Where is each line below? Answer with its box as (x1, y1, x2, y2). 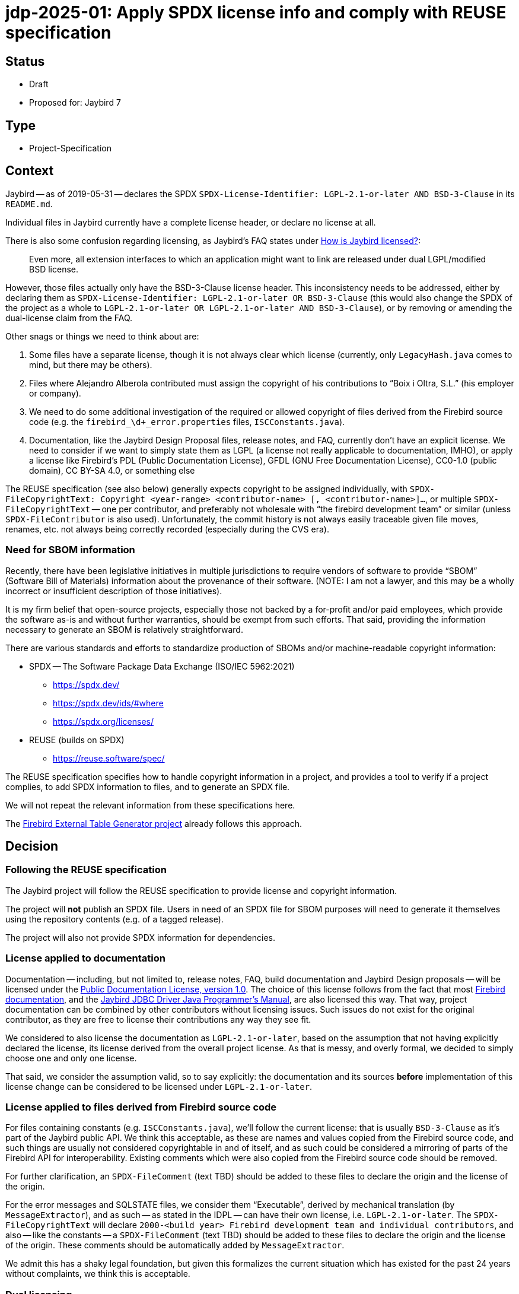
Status (5, 53, 45, 69)
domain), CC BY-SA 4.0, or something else (29, 465, 195, 475)
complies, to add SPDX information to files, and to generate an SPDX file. (5, 781, 290, 792)
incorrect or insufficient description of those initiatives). (5, 585, 222, 596)
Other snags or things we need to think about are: (5, 331, 199, 341)
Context (5, 163, 54, 179)
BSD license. (29, 264, 78, 274)
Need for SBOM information (5, 544, 135, 556)
